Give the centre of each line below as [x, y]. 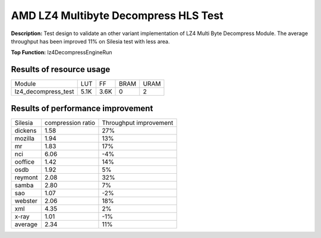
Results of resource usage [61, 69]
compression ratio [70, 123]
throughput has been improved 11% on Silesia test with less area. [90, 41]
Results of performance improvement [82, 108]
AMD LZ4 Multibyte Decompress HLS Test [117, 15]
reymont [26, 177]
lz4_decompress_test [44, 92]
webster [26, 201]
